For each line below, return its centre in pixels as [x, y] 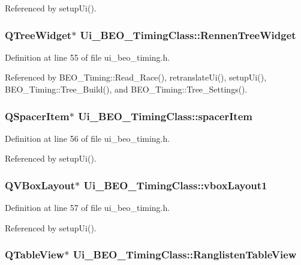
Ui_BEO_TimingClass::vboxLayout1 [175, 185]
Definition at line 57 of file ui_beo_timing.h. [88, 208]
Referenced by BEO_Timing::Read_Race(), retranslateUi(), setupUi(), [136, 77]
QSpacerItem [37, 116]
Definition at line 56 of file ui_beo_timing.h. [88, 138]
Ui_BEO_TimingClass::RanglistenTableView [185, 254]
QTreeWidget [38, 35]
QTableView [35, 254]
